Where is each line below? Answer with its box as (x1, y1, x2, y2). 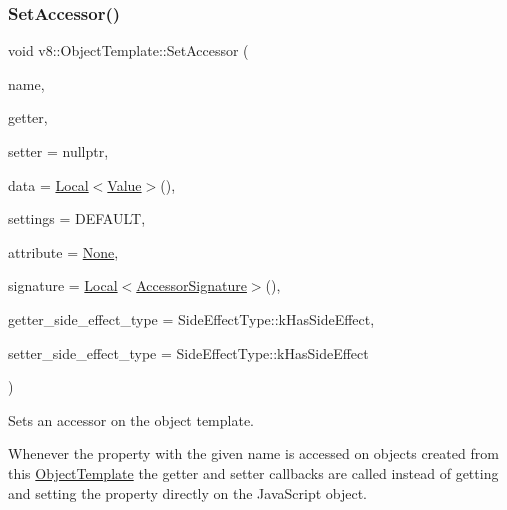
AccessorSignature (136, 275, 247, 296)
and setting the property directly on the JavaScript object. (8, 482, 368, 503)
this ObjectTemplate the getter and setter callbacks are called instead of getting (8, 462, 499, 483)
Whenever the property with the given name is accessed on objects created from (8, 443, 499, 464)
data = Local (8, 174, 89, 195)
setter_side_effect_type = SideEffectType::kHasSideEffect (8, 342, 369, 363)
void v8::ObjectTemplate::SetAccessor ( (8, 40, 249, 61)
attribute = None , (8, 241, 119, 262)
